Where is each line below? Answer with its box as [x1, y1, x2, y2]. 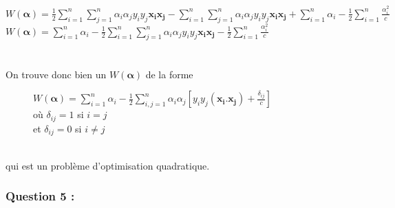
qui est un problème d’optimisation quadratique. [6, 158, 210, 172]
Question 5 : [6, 187, 75, 205]
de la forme [145, 67, 193, 81]
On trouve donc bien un [6, 67, 107, 81]
